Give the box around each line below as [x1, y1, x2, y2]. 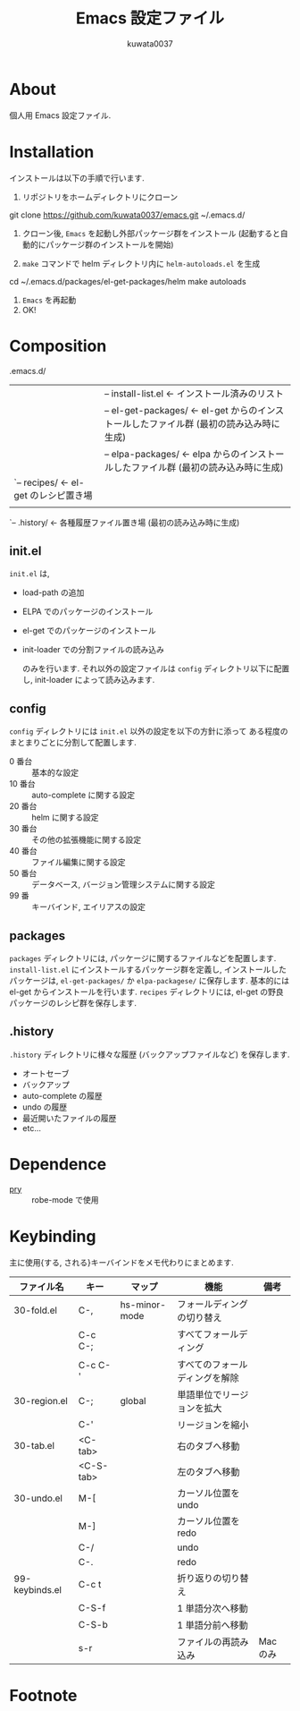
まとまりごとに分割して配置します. [9, 737, 137, 748]
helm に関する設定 [31, 812, 100, 823]
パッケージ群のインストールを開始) [46, 239, 174, 250]
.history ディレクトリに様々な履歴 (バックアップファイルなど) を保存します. [9, 1049, 290, 1060]
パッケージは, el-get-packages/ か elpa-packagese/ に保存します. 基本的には [9, 975, 290, 985]
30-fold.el [13, 1304, 58, 1316]
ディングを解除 [177, 1371, 239, 1383]
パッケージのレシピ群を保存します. [9, 998, 137, 1008]
